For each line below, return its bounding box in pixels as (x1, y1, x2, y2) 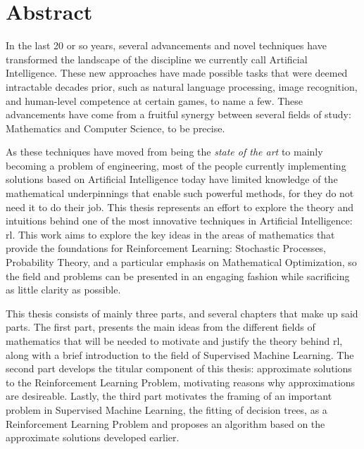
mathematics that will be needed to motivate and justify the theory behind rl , (6, 334, 343, 348)
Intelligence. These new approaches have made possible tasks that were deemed (6, 65, 348, 80)
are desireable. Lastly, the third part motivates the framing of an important (6, 388, 332, 403)
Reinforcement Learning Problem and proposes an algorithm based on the (6, 416, 325, 431)
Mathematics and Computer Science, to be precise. (6, 120, 225, 135)
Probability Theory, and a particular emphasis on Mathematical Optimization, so (6, 255, 357, 270)
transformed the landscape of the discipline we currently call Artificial (6, 51, 308, 66)
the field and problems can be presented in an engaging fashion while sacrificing (6, 268, 350, 283)
